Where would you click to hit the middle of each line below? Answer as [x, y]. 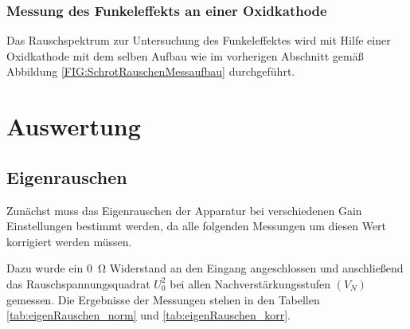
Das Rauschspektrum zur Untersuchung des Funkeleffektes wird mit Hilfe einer [199, 40]
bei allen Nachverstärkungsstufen [250, 283]
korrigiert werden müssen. [69, 241]
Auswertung [74, 126]
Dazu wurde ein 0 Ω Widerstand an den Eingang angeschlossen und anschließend [205, 268]
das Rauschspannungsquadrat [78, 283]
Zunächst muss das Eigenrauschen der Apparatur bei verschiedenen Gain [184, 210]
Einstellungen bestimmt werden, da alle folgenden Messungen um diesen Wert [197, 226]
